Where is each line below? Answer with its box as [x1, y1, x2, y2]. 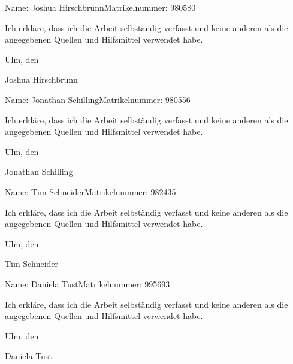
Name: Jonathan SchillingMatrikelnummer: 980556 [5, 93, 191, 105]
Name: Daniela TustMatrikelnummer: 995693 [5, 277, 170, 290]
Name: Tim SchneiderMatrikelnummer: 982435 [5, 185, 176, 198]
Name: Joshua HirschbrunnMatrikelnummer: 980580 [5, 1, 196, 13]
